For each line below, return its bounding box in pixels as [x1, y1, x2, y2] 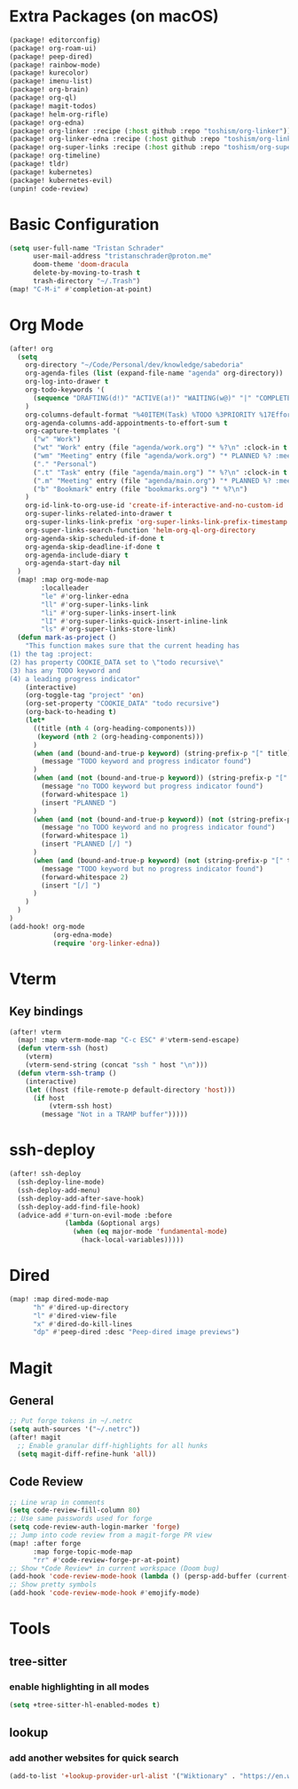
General [9, 1393, 55, 1408]
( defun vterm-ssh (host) [17, 1044, 109, 1054]
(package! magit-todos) [9, 101, 98, 110]
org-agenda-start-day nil [25, 559, 122, 568]
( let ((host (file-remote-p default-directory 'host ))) [25, 1085, 237, 1094]
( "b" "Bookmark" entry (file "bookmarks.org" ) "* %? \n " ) [32, 484, 248, 494]
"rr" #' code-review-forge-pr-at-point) [32, 1555, 180, 1564]
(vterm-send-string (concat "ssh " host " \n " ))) [25, 1061, 208, 1069]
